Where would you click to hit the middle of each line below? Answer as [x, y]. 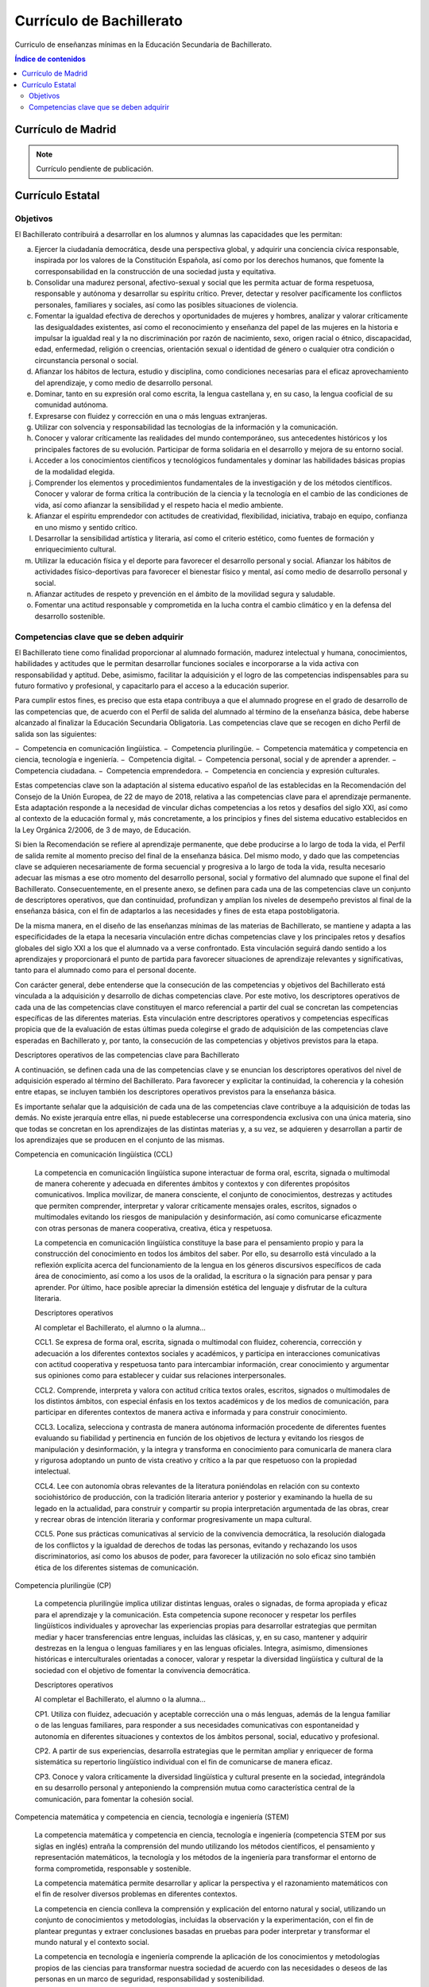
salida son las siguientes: [56, 734]
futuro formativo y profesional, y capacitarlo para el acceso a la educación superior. [152, 686]
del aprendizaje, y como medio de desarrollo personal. [124, 382]
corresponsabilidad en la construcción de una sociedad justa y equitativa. [155, 271]
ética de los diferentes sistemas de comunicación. [116, 1567]
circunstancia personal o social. [87, 360]
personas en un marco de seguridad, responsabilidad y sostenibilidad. [150, 1979]
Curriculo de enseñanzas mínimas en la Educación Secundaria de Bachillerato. [143, 45]
